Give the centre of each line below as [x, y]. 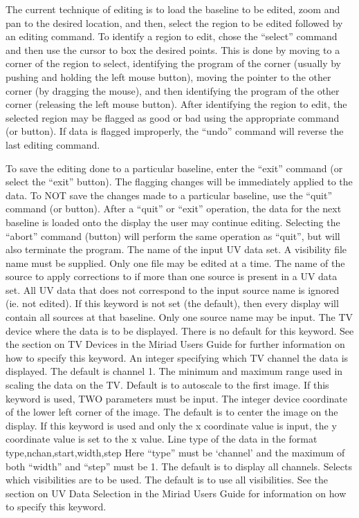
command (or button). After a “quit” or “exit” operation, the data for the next [174, 209]
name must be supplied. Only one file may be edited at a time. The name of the [175, 262]
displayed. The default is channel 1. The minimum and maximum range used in [174, 371]
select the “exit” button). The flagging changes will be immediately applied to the [179, 182]
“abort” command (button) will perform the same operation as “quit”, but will [173, 235]
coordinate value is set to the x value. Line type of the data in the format [162, 439]
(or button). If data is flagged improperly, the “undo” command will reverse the [175, 131]
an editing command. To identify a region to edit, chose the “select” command [172, 36]
